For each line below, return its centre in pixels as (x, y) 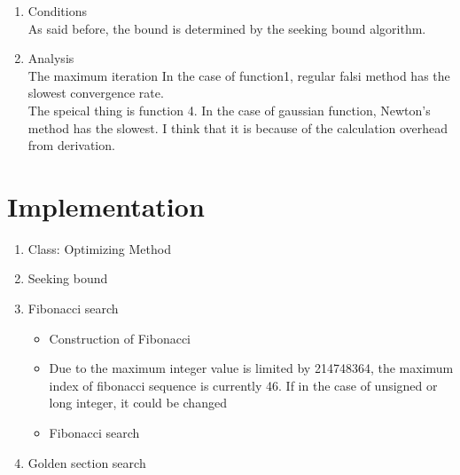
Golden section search (87, 462)
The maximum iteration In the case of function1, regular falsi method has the (239, 75)
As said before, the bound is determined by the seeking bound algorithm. (227, 28)
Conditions (58, 11)
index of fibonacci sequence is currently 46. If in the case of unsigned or (243, 385)
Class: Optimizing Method (99, 248)
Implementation (106, 206)
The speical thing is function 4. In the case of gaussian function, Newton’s (229, 110)
